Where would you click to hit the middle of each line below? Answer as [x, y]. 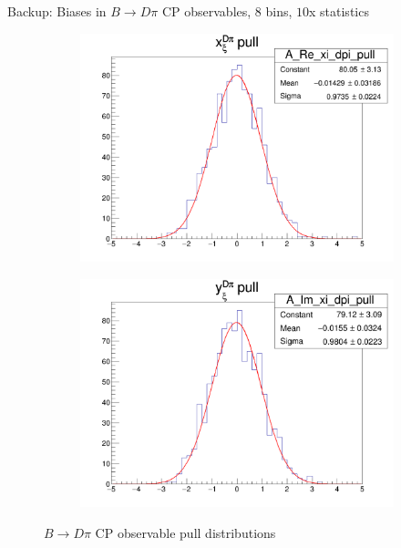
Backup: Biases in [57, 11]
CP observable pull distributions [185, 532]
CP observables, [206, 11]
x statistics [339, 11]
